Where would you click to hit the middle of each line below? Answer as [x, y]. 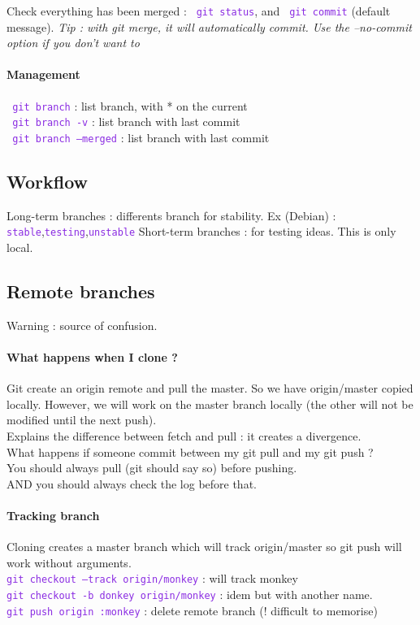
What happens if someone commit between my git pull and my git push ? [190, 451]
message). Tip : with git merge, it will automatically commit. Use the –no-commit [209, 26]
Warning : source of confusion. [82, 325]
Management [43, 74]
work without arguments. [69, 562]
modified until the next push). [82, 420]
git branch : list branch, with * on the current [130, 105]
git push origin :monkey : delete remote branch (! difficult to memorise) [192, 610]
